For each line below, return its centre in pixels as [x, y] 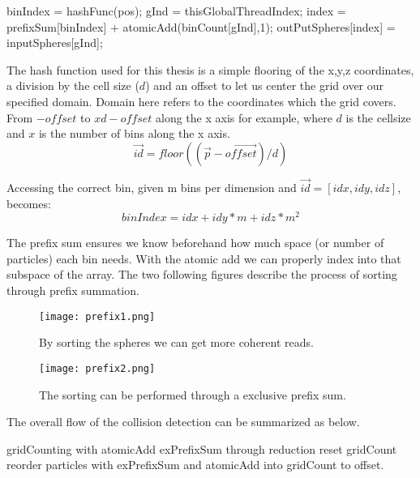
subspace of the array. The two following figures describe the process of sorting [202, 274]
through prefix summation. [73, 290]
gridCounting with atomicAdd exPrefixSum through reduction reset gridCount [202, 448]
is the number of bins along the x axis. [134, 133]
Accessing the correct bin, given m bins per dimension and [152, 187]
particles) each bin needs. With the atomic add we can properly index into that [204, 258]
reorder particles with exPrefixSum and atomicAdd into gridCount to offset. [195, 465]
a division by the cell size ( [73, 85]
